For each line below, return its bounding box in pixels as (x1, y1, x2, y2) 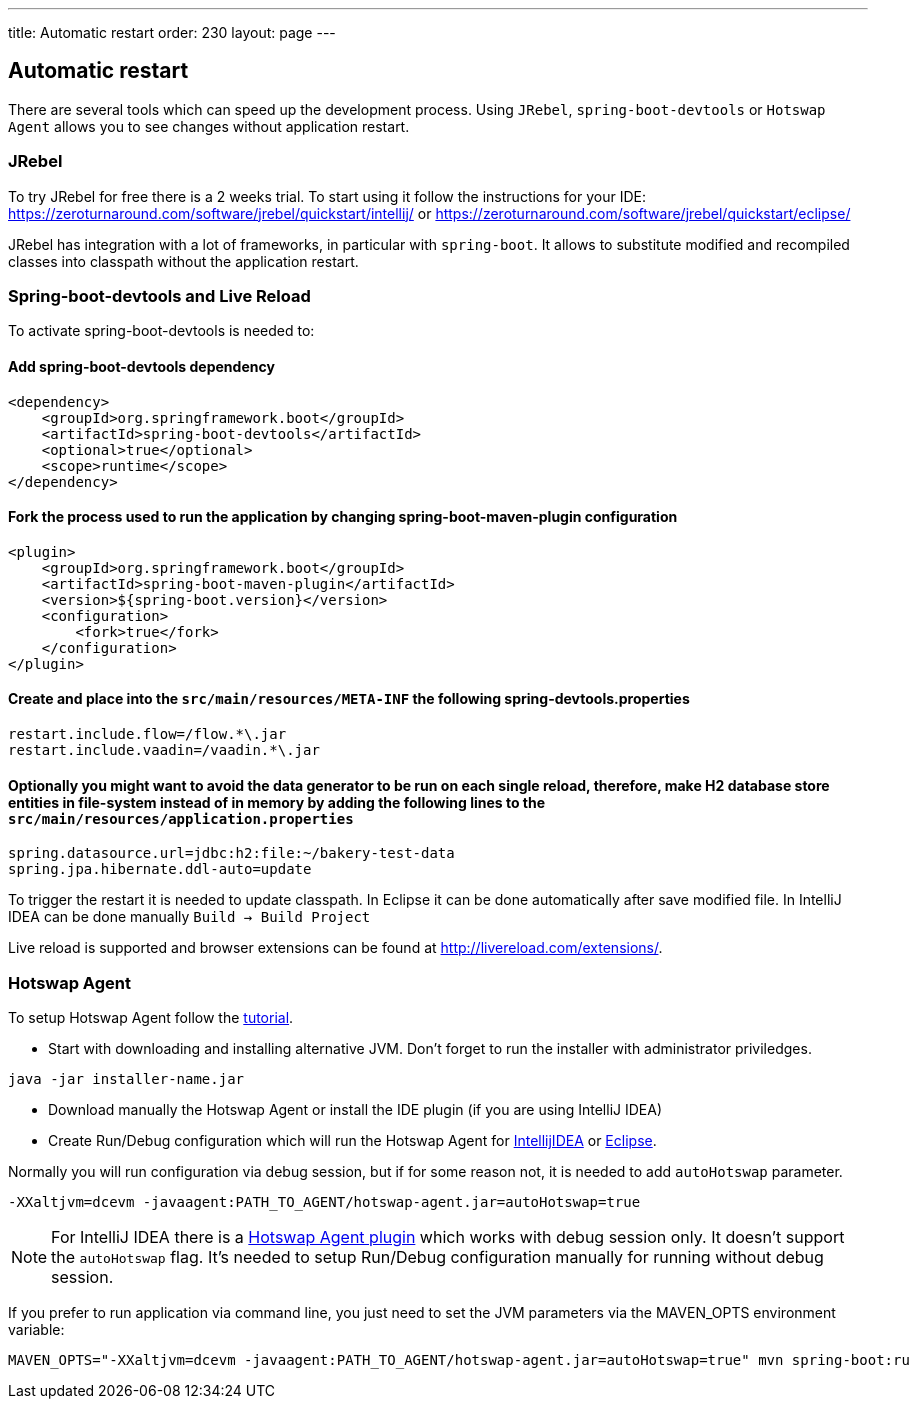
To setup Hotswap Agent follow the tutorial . (8, 1008, 294, 1026)
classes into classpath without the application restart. (8, 252, 359, 270)
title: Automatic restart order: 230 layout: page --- (8, 24, 336, 41)
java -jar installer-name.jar (8, 1070, 245, 1087)
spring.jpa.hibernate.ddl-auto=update (8, 861, 312, 878)
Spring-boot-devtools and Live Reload (8, 285, 311, 306)
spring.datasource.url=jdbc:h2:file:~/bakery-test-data (8, 845, 455, 862)
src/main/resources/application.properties (8, 810, 354, 827)
